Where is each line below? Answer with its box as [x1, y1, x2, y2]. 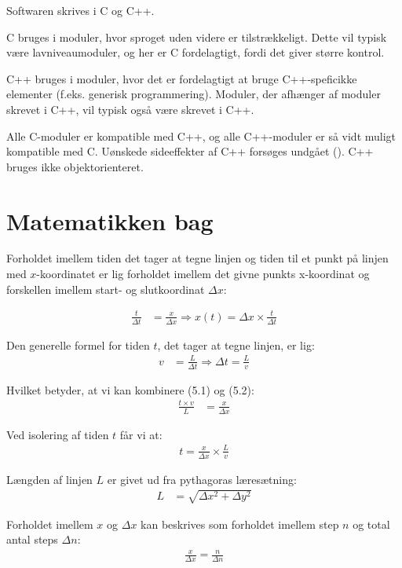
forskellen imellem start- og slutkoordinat [6, 280, 205, 297]
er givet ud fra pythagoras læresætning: [107, 471, 297, 487]
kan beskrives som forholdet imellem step [141, 515, 339, 532]
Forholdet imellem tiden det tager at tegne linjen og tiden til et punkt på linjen [6, 250, 389, 266]
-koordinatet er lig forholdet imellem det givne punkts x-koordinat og [36, 266, 370, 282]
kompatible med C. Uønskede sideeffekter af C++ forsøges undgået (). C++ [6, 143, 374, 159]
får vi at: [119, 426, 163, 442]
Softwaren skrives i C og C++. [6, 2, 155, 18]
